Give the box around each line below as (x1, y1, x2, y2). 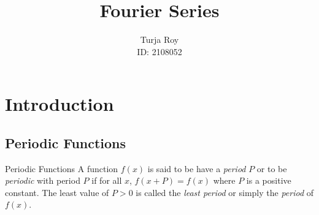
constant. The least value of (5, 186, 109, 198)
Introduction (5, 91, 114, 116)
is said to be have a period (147, 162, 246, 175)
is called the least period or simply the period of (136, 186, 314, 198)
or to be (256, 162, 287, 175)
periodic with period (5, 174, 80, 187)
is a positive (246, 174, 291, 187)
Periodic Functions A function (5, 162, 118, 175)
